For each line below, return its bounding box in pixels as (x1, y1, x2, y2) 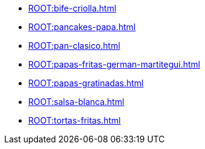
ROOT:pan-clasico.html (28, 40, 120, 51)
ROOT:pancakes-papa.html (28, 22, 136, 32)
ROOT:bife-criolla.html (28, 3, 117, 13)
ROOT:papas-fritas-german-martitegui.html (28, 59, 200, 69)
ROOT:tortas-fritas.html (28, 115, 121, 125)
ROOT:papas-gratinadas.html (28, 78, 144, 88)
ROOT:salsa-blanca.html (28, 97, 124, 107)
